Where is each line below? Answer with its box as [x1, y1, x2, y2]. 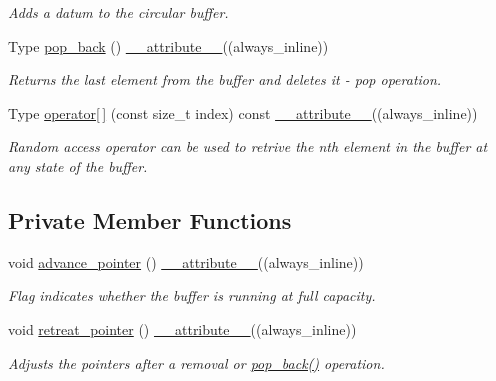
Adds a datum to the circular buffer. [8, 2, 229, 22]
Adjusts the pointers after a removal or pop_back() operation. [8, 352, 385, 373]
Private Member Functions [8, 204, 292, 235]
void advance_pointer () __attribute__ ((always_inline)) [8, 251, 364, 272]
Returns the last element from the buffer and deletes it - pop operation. [8, 69, 442, 90]
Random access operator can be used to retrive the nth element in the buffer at [8, 136, 488, 157]
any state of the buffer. [8, 155, 148, 176]
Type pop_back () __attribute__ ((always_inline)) [8, 35, 329, 56]
